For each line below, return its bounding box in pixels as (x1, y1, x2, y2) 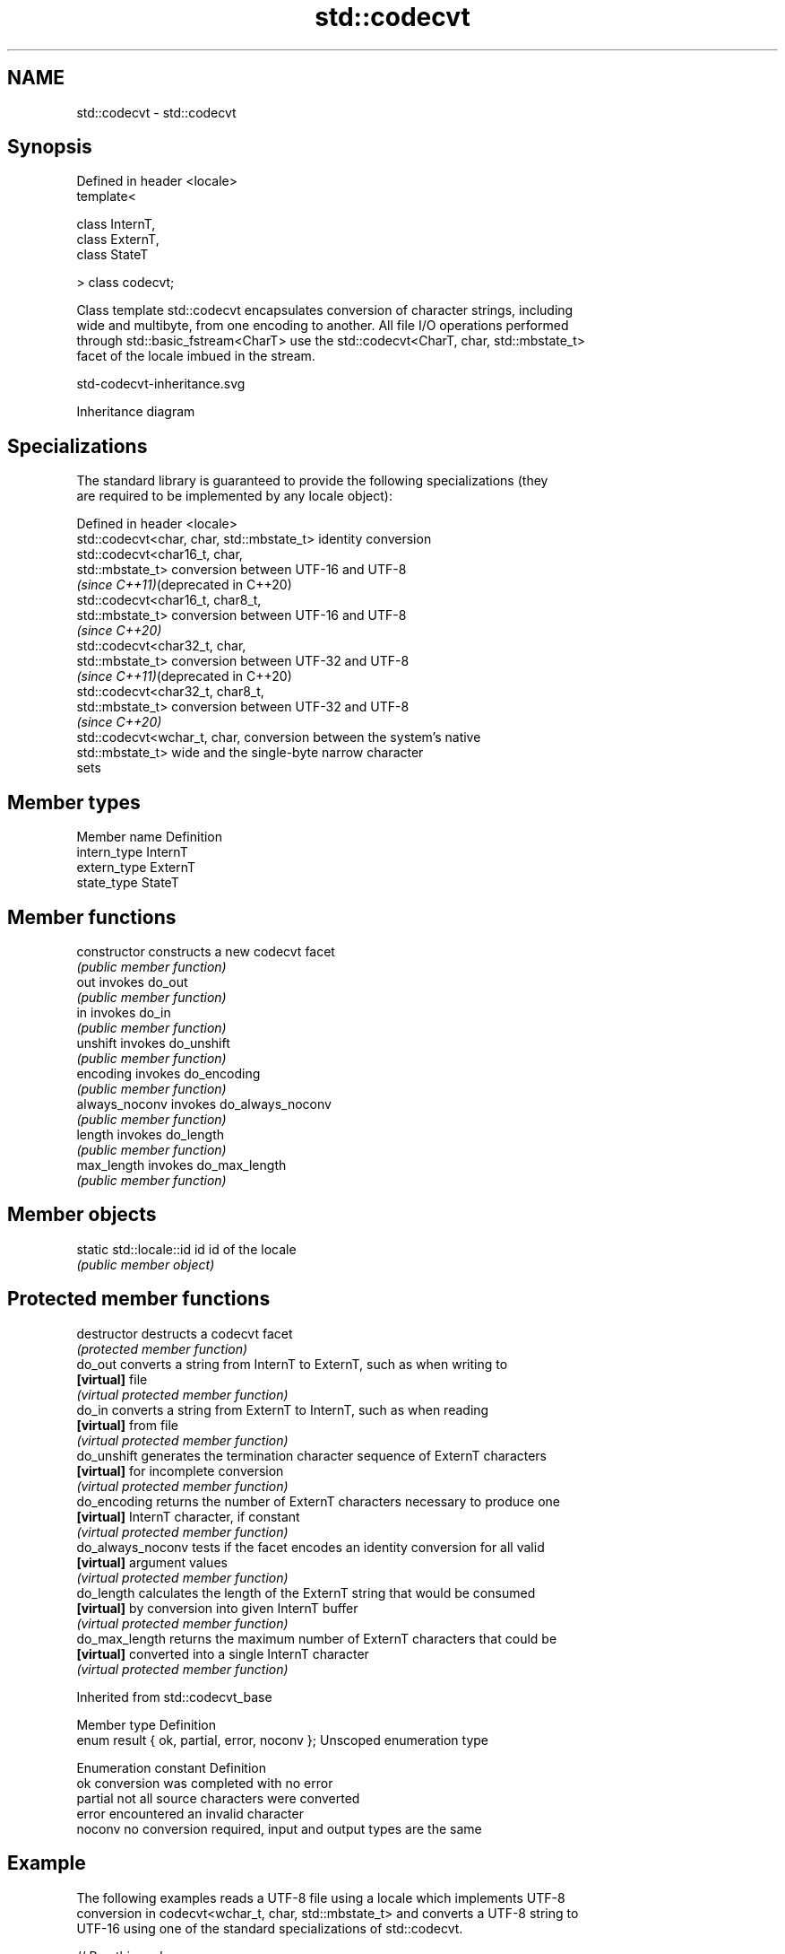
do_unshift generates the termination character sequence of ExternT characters (76, 1447, 548, 1463)
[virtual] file (76, 1371, 148, 1387)
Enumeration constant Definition (76, 1759, 266, 1775)
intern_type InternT (76, 844, 188, 860)
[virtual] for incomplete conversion (76, 1462, 284, 1479)
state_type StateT (76, 875, 179, 891)
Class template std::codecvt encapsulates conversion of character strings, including (76, 302, 574, 318)
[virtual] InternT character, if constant (76, 1508, 300, 1524)
